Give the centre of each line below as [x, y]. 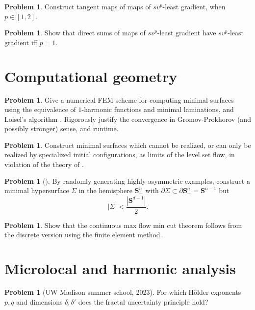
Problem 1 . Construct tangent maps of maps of [78, 6]
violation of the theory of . [44, 164]
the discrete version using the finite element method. [83, 235]
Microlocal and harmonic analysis [120, 268]
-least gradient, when [194, 6]
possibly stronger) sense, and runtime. [62, 128]
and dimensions [39, 301]
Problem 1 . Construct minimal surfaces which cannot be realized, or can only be [128, 145]
